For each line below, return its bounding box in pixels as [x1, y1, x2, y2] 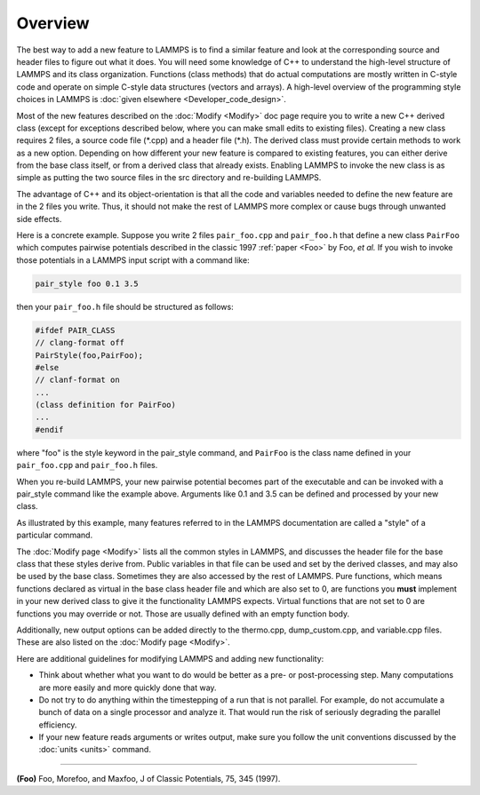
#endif [35, 425, 64, 434]
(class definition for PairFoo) [35, 400, 177, 410]
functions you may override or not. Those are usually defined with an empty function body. [16, 608, 350, 619]
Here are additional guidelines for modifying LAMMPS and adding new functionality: [16, 653, 324, 664]
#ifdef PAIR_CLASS [35, 325, 116, 335]
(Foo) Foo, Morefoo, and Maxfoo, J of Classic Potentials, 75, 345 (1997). [16, 773, 281, 783]
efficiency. [38, 719, 77, 730]
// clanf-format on [35, 375, 120, 386]
